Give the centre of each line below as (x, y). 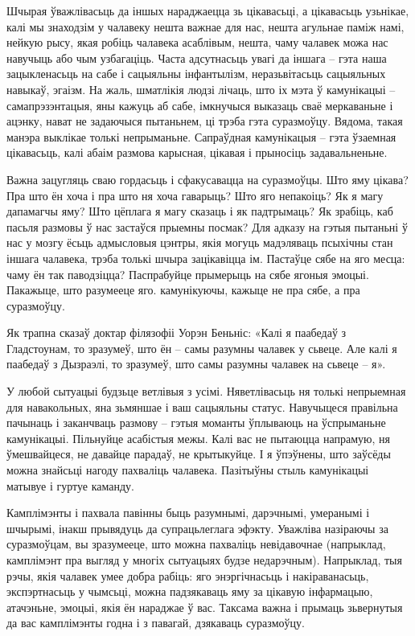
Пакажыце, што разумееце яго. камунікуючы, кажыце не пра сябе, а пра (183, 290)
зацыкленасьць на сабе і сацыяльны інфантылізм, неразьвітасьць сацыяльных (196, 74)
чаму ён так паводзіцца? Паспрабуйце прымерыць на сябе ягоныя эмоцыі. (188, 274)
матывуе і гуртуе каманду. (70, 485)
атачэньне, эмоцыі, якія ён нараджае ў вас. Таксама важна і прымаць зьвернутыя (205, 607)
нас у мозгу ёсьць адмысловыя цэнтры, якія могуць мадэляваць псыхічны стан (200, 242)
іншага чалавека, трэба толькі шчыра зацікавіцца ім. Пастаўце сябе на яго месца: (206, 258)
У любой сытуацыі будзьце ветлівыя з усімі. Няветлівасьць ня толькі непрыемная (206, 391)
